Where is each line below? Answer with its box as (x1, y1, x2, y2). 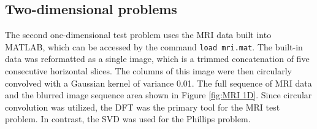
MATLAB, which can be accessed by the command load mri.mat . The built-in (5, 40, 303, 53)
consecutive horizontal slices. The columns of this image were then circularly (5, 64, 292, 77)
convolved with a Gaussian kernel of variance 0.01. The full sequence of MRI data (5, 76, 312, 89)
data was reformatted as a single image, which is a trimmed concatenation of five (5, 52, 310, 65)
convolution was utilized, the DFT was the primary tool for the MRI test (5, 100, 280, 113)
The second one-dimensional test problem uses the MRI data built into (5, 28, 272, 41)
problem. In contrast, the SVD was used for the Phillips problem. (5, 112, 251, 125)
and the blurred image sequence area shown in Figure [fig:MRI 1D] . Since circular (5, 88, 312, 101)
